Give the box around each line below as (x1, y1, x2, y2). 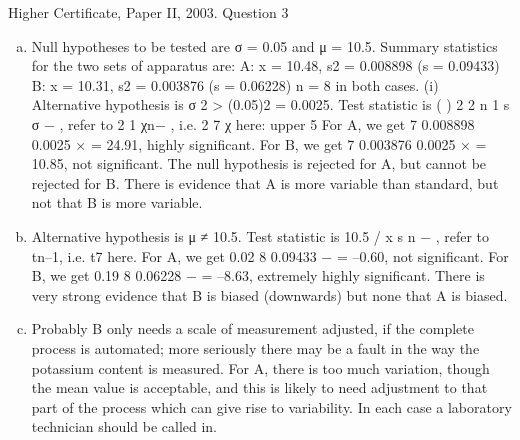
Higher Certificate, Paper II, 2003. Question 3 (8, 2, 289, 22)
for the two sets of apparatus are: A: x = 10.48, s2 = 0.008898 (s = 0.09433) (31, 55, 500, 76)
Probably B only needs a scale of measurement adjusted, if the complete (31, 318, 474, 339)
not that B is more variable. (31, 192, 203, 213)
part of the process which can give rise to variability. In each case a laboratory (31, 396, 512, 417)
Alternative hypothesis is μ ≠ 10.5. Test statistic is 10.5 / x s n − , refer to (31, 225, 490, 246)
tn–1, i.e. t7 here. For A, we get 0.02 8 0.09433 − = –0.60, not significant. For (31, 245, 509, 266)
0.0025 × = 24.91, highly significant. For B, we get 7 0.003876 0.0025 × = (31, 133, 487, 154)
